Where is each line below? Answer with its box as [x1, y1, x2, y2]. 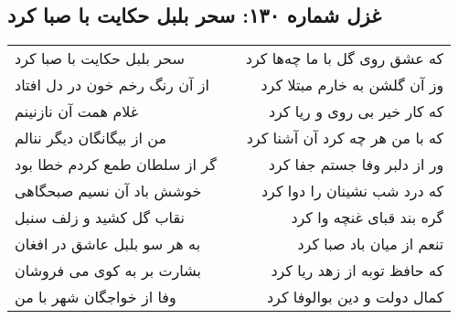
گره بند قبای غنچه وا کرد [291, 207, 444, 229]
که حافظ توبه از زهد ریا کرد [271, 260, 444, 282]
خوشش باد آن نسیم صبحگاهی [15, 180, 202, 202]
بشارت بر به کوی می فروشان [15, 260, 201, 282]
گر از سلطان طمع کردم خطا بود [15, 154, 217, 175]
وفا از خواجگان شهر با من [15, 286, 176, 308]
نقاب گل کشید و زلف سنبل [15, 207, 186, 229]
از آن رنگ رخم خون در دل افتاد [15, 74, 209, 96]
